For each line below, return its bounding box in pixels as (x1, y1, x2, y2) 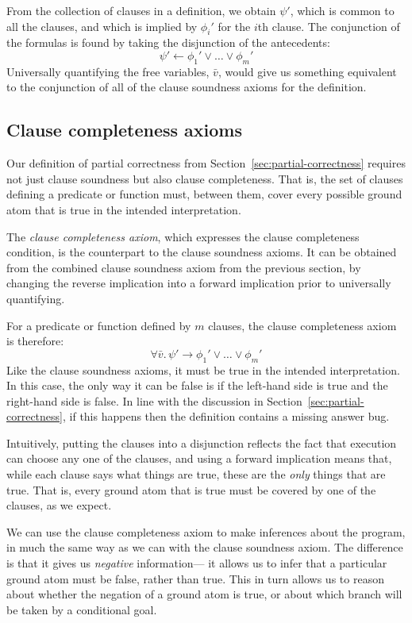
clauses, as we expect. (6, 497, 112, 513)
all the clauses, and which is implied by (6, 17, 198, 34)
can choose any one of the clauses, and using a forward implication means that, (6, 450, 392, 467)
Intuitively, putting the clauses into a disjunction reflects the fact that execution (6, 434, 397, 451)
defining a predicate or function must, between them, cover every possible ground (6, 186, 402, 202)
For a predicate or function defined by (6, 317, 191, 333)
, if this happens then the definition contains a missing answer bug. (63, 408, 390, 425)
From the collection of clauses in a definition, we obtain (6, 2, 276, 18)
